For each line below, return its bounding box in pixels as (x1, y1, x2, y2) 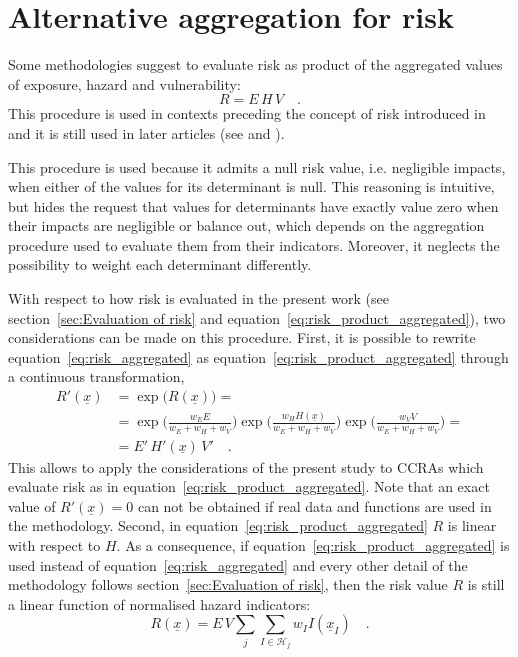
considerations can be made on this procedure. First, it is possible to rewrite (8, 327, 476, 348)
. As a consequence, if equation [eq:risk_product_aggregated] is (116, 535, 510, 556)
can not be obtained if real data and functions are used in (137, 495, 492, 516)
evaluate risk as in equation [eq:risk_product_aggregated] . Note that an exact (8, 476, 490, 497)
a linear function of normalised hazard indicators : (8, 593, 311, 614)
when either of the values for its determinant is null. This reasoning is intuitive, (8, 176, 495, 197)
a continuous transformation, (8, 366, 185, 387)
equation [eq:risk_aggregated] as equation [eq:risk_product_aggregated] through (8, 346, 509, 367)
